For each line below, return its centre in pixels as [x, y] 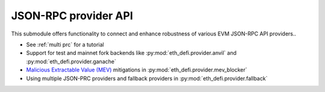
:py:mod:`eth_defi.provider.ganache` [71, 61]
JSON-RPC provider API [72, 16]
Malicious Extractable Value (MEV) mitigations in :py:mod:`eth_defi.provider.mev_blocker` [137, 70]
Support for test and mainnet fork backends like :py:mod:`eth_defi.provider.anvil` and [132, 53]
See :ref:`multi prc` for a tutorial [65, 44]
